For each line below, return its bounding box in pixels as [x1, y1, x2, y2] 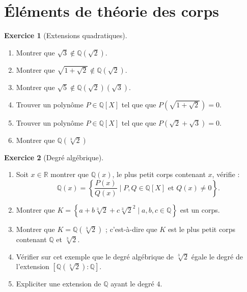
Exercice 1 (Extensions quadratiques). [4, 30, 127, 41]
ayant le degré [111, 278, 154, 289]
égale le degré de [191, 251, 243, 261]
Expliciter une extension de [16, 278, 101, 289]
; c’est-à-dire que [105, 223, 157, 234]
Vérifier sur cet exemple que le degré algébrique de [16, 251, 174, 261]
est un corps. [180, 204, 220, 215]
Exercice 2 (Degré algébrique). [4, 152, 104, 162]
